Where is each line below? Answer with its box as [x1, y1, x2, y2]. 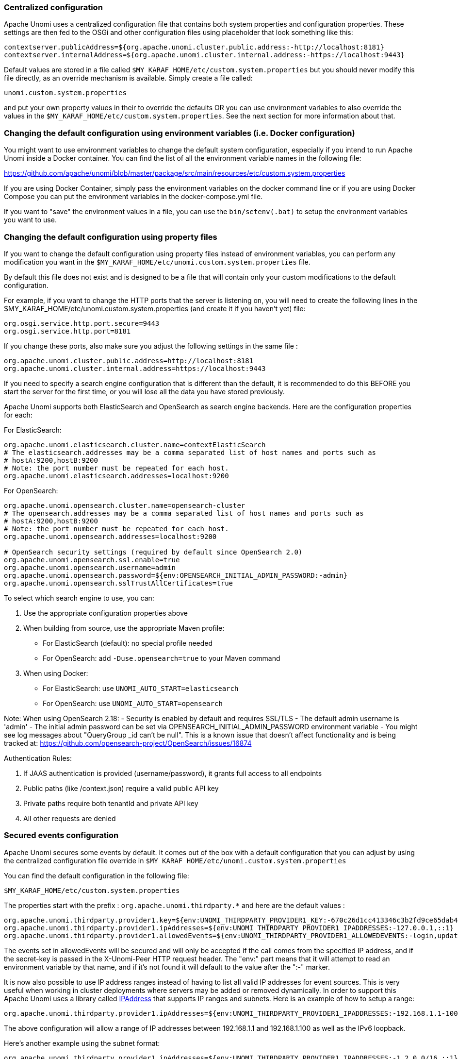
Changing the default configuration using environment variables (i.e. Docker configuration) [4, 128, 355, 138]
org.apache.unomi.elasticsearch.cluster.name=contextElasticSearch [4, 440, 266, 449]
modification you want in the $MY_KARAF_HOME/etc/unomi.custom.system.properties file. [4, 257, 311, 266]
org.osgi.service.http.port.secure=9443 [4, 319, 160, 327]
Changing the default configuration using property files [4, 232, 217, 242]
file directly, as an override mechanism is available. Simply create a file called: [4, 74, 253, 83]
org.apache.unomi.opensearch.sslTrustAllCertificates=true [4, 579, 233, 587]
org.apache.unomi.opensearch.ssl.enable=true [4, 555, 180, 564]
